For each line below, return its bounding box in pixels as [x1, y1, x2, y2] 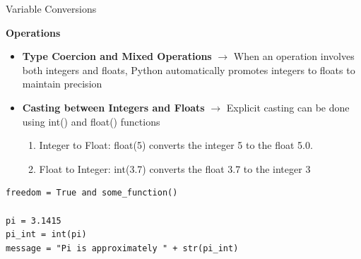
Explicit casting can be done [226, 100, 350, 114]
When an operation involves [233, 49, 355, 64]
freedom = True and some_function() [6, 188, 178, 198]
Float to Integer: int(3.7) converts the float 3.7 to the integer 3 [39, 161, 311, 176]
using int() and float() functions [22, 114, 160, 128]
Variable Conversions [6, 1, 97, 16]
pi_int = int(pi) [6, 229, 87, 240]
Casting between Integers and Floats [22, 100, 205, 114]
